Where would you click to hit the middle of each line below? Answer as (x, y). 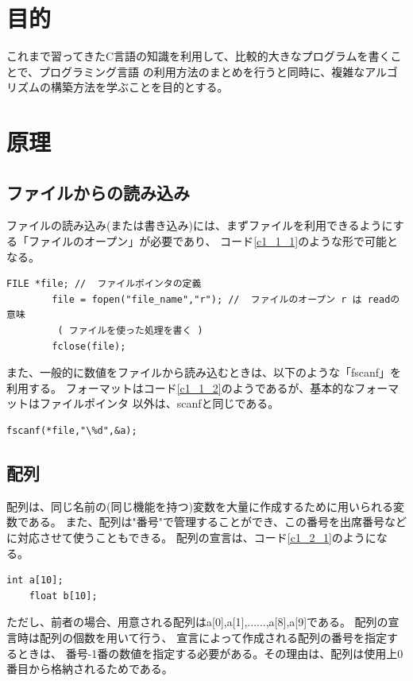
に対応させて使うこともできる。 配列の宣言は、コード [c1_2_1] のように (191, 537)
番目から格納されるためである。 (90, 669)
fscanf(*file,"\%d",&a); (72, 431)
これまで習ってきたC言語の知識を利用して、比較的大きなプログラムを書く (199, 56)
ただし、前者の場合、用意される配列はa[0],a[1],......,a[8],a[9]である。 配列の (197, 622)
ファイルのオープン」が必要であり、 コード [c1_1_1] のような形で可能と (213, 241)
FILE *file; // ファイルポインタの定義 (104, 284)
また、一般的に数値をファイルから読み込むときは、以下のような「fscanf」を (204, 372)
